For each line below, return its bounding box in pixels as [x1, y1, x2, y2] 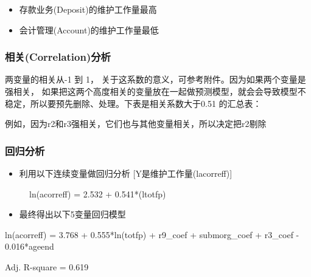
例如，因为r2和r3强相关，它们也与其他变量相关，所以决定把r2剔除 [5, 117, 267, 130]
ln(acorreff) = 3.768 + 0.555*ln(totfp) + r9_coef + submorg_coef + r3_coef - [5, 228, 299, 241]
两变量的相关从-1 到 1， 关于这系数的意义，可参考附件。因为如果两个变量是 [5, 73, 306, 86]
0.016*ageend [5, 240, 54, 253]
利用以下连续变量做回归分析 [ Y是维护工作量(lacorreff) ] [19, 167, 232, 179]
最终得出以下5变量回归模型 [19, 208, 126, 221]
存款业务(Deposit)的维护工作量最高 [19, 3, 157, 15]
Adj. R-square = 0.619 [5, 260, 89, 273]
